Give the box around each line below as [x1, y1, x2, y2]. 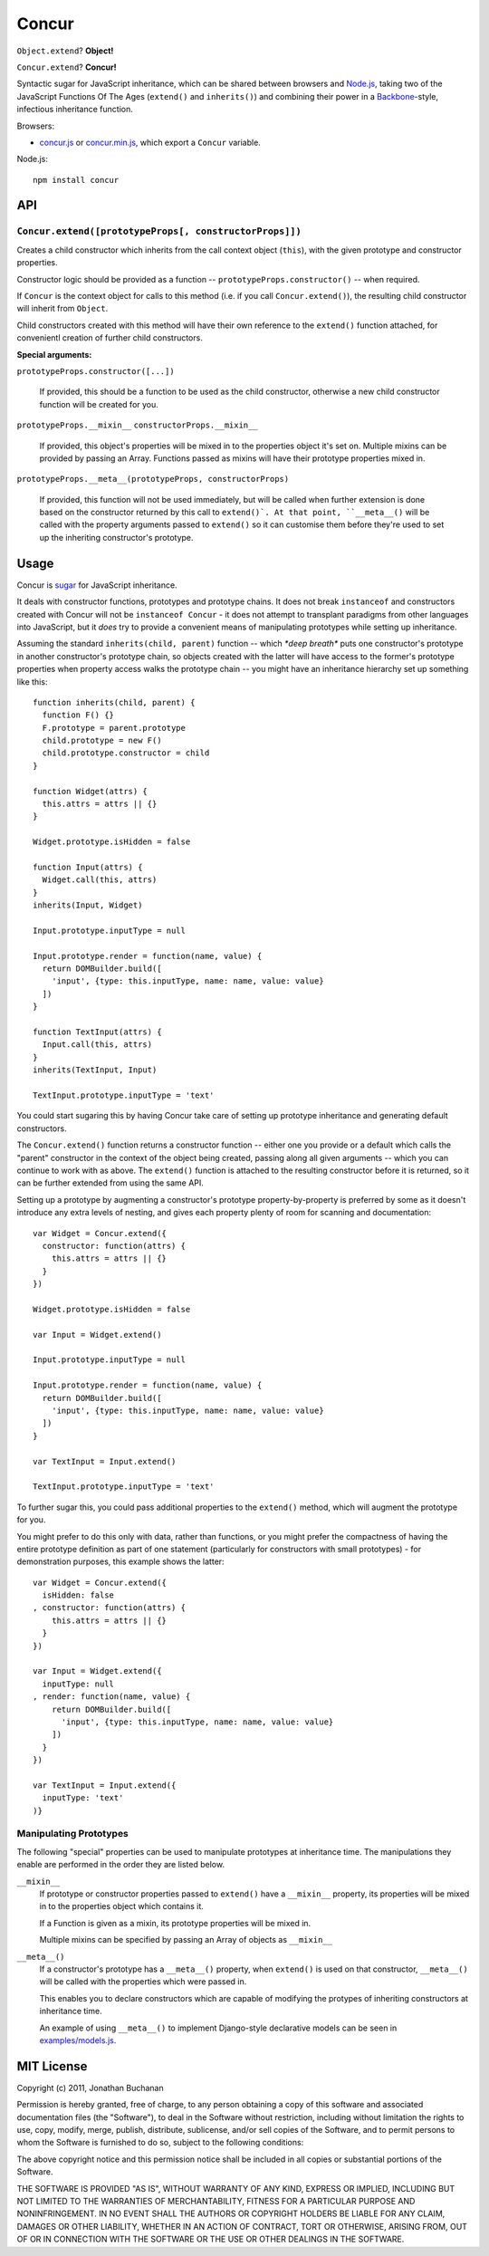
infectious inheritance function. [16, 104, 133, 115]
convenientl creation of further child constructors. [16, 332, 203, 343]
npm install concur [33, 175, 120, 185]
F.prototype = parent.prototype [42, 723, 186, 733]
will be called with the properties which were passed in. [39, 1976, 247, 1987]
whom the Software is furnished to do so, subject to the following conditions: [16, 2137, 304, 2148]
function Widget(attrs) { [33, 786, 149, 796]
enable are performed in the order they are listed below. [16, 1859, 225, 1870]
